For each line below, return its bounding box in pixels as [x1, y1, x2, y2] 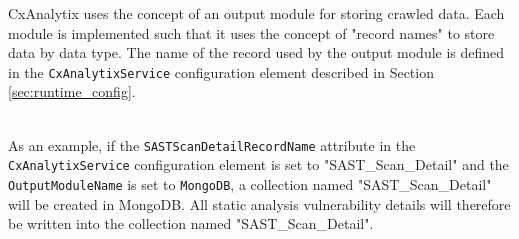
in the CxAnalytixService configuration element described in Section [8, 61, 434, 82]
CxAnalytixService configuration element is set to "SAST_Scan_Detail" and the [8, 154, 509, 175]
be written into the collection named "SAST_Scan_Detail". [8, 213, 374, 234]
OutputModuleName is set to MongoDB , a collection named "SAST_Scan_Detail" [8, 173, 492, 194]
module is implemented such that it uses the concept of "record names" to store [8, 22, 495, 43]
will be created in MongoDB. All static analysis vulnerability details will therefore [8, 193, 511, 214]
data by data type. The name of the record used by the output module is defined [8, 42, 505, 63]
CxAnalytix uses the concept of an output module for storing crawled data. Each [8, 3, 505, 23]
